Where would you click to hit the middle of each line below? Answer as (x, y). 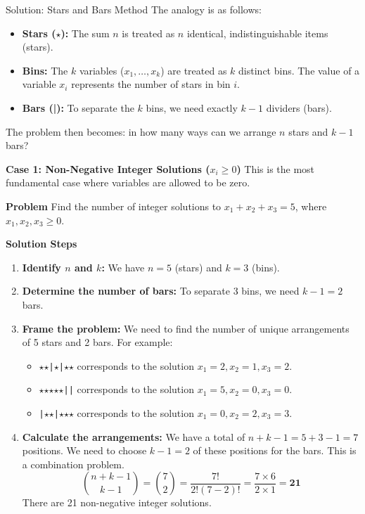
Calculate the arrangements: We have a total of (134, 436)
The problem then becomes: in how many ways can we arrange (141, 131)
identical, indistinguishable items (257, 33)
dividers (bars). (299, 107)
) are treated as (194, 70)
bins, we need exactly (192, 107)
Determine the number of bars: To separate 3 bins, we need (161, 291)
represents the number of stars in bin (151, 84)
